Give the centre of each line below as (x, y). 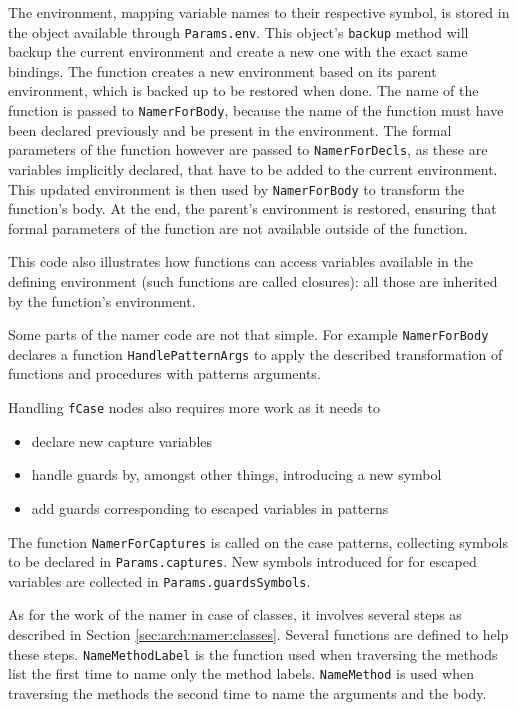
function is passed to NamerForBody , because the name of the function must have (256, 110)
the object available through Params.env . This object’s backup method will (238, 31)
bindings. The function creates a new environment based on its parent (222, 70)
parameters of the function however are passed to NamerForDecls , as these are (248, 149)
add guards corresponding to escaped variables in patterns (210, 507)
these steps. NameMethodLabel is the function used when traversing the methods (253, 653)
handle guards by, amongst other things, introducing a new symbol (236, 474)
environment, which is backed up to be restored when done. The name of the (243, 90)
